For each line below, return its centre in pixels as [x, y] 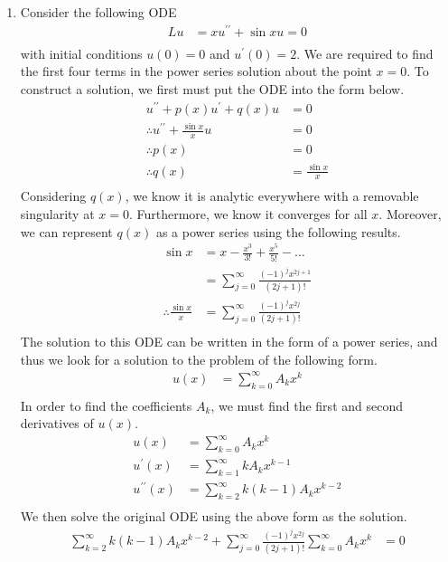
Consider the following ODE [98, 12]
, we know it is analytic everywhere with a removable [272, 196]
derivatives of [57, 423]
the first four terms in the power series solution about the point [196, 71]
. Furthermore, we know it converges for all [248, 214]
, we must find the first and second [307, 405]
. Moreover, [410, 214]
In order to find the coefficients [106, 405]
